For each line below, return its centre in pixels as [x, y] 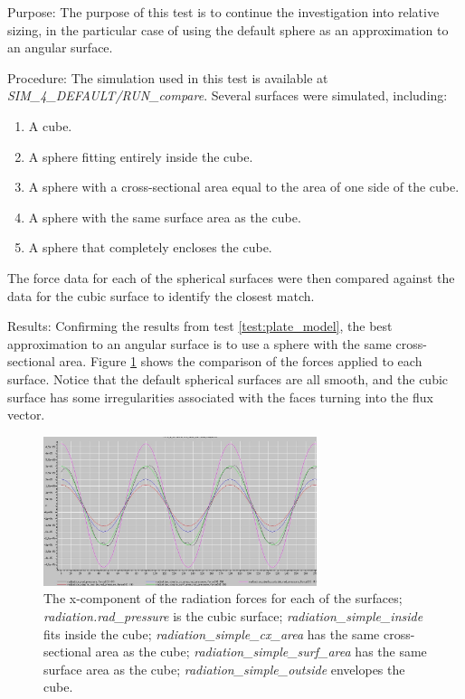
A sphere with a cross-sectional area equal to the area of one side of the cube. [244, 187]
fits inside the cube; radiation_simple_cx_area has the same [212, 633]
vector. [26, 415]
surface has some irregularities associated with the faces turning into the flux [220, 397]
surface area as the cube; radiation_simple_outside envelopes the [224, 669]
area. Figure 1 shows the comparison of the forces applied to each [241, 361]
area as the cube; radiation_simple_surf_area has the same [261, 652]
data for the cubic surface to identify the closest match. [161, 295]
